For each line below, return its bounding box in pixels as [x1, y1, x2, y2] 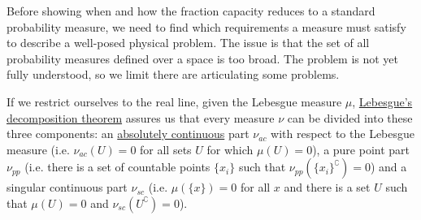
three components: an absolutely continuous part [7, 125, 250, 142]
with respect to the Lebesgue [271, 125, 415, 142]
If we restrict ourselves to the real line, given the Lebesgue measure [7, 93, 342, 110]
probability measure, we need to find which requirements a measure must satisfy [7, 18, 406, 35]
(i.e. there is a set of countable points [24, 158, 210, 175]
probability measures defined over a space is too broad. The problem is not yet [7, 50, 399, 67]
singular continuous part [7, 179, 128, 196]
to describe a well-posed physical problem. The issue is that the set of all [7, 34, 370, 51]
